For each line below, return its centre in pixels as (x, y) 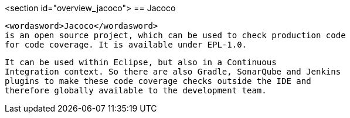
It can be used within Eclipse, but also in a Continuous (141, 62)
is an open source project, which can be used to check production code (175, 35)
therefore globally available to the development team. (136, 90)
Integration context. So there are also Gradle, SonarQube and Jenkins (173, 72)
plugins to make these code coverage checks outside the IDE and (158, 81)
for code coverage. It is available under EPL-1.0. (126, 45)
